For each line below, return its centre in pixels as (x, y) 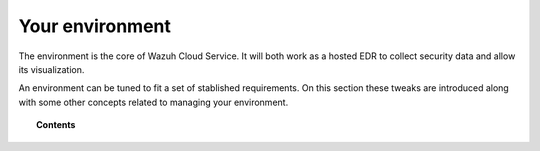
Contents (56, 125)
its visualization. (51, 69)
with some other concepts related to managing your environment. (153, 102)
